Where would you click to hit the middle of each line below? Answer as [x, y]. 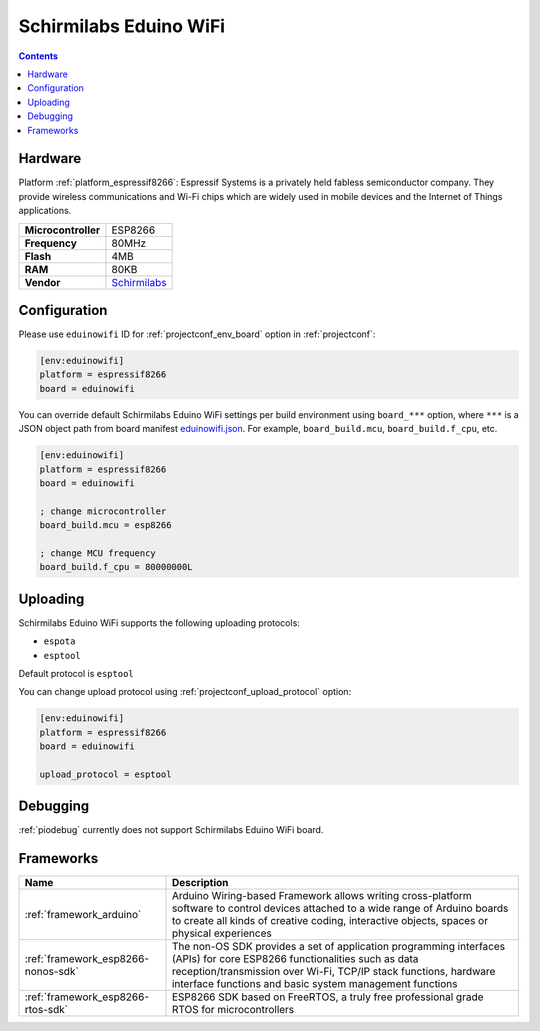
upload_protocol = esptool [105, 774]
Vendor [42, 282]
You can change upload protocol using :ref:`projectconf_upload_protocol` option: [185, 692]
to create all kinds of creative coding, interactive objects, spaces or [330, 921]
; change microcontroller [103, 511]
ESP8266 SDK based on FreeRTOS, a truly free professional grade [327, 997]
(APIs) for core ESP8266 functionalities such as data [295, 959]
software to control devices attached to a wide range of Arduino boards [340, 908]
